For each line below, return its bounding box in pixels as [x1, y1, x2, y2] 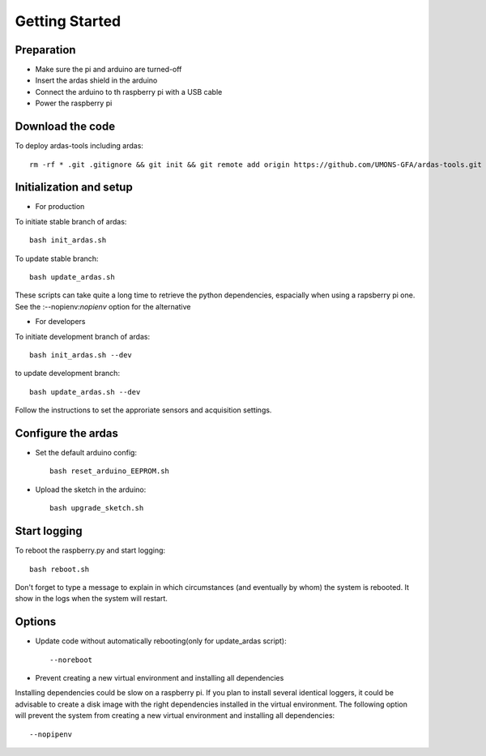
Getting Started [15, 12, 122, 30]
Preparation [15, 43, 76, 57]
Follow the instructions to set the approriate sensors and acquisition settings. [15, 405, 272, 415]
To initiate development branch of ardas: [15, 331, 150, 341]
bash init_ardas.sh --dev [29, 350, 133, 360]
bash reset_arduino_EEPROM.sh [49, 467, 170, 476]
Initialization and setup [15, 181, 133, 194]
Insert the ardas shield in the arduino [35, 75, 158, 85]
